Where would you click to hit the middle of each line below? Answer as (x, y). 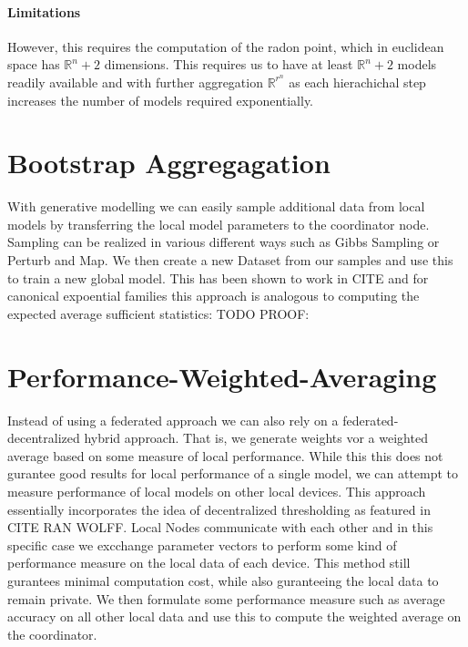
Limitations (44, 11)
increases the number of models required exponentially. (161, 100)
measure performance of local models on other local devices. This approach (217, 491)
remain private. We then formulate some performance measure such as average (226, 598)
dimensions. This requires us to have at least (229, 64)
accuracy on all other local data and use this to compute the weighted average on (234, 616)
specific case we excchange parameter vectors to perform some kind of (202, 544)
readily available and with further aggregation (135, 82)
